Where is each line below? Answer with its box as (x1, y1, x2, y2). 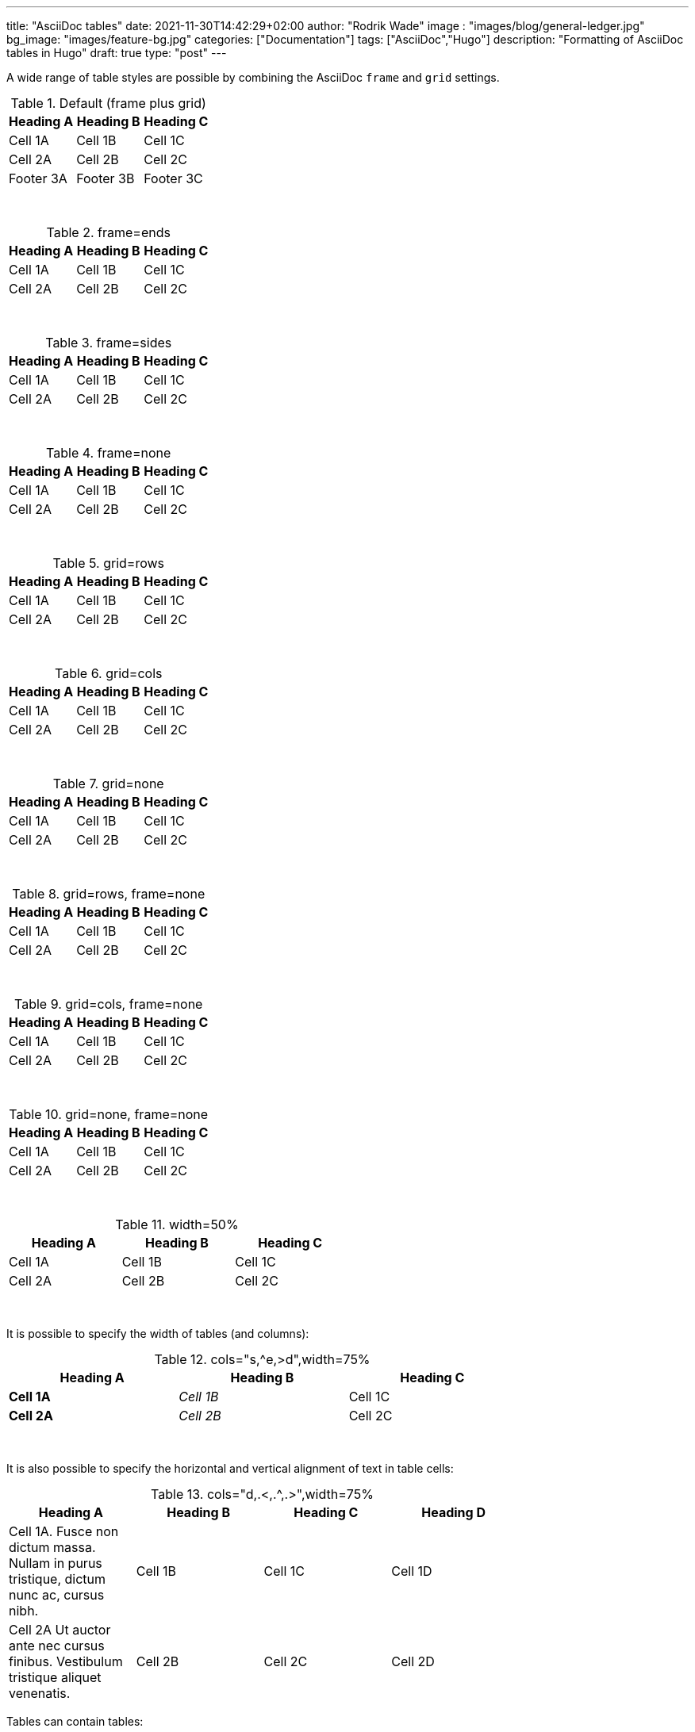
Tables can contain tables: (6, 1715, 144, 1728)
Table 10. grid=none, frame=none (9, 1106, 209, 1122)
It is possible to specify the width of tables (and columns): (6, 1327, 309, 1340)
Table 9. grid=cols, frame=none (14, 996, 203, 1012)
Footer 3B (76, 171, 135, 186)
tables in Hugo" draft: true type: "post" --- (6, 46, 227, 59)
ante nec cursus (9, 1638, 105, 1653)
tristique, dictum (9, 1571, 106, 1587)
